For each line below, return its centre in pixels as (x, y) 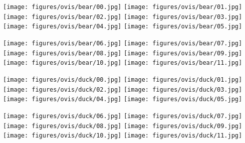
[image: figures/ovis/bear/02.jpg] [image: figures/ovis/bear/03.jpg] (123, 17)
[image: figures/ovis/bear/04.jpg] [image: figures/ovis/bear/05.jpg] (123, 27)
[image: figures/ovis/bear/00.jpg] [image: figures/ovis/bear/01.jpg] (123, 7)
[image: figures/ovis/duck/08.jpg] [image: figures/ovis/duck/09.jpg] (123, 126)
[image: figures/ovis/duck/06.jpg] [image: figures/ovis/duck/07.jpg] (123, 116)
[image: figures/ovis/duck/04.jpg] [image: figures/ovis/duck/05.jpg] (123, 99)
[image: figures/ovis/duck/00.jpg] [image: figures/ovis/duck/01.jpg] (123, 79)
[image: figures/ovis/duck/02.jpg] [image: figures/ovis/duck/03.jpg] (123, 89)
